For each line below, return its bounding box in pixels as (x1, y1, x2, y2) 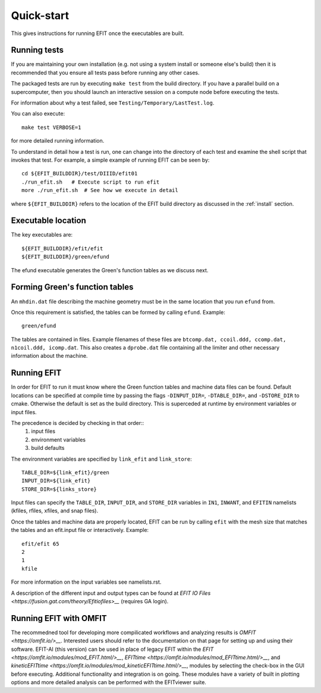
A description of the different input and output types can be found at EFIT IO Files (11, 589, 211, 597)
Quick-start (11, 9, 70, 22)
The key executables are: (11, 231, 73, 238)
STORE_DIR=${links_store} (21, 486, 97, 493)
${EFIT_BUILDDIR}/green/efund (21, 253, 110, 260)
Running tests (11, 45, 64, 55)
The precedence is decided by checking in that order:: (11, 419, 144, 426)
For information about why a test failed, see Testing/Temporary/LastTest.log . (11, 99, 215, 106)
